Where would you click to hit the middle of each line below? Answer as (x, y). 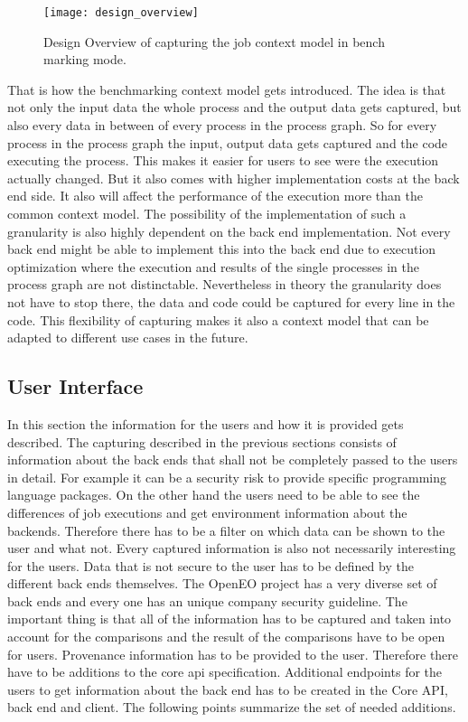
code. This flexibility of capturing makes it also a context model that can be (218, 319)
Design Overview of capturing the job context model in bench (214, 41)
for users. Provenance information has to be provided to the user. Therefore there (233, 654)
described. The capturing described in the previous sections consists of (202, 441)
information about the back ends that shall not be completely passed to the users (233, 459)
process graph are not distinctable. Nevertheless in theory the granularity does (225, 284)
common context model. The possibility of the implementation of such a (207, 213)
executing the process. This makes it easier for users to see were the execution (223, 160)
